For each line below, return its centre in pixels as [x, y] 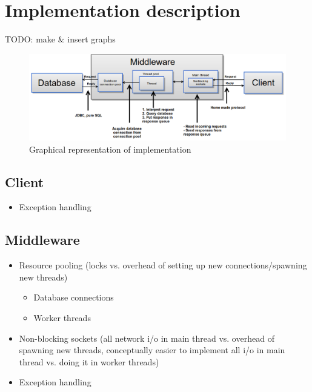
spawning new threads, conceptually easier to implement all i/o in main [152, 350]
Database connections [74, 297]
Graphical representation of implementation [110, 149]
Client [25, 181]
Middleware [42, 240]
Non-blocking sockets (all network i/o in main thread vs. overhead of [147, 338]
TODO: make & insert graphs [60, 39]
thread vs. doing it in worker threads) [89, 361]
